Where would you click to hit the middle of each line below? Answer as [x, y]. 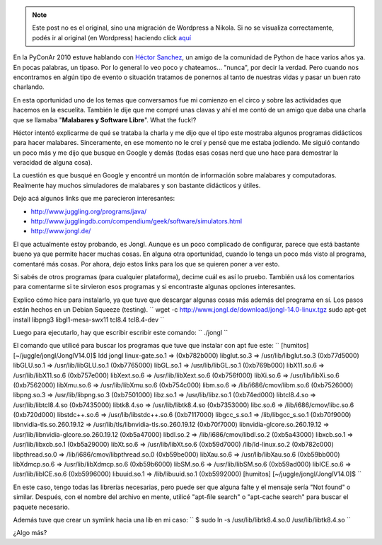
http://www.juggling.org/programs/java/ [89, 211]
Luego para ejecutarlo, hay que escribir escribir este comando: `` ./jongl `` [121, 332]
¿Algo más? [30, 533]
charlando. [29, 87]
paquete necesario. [41, 507]
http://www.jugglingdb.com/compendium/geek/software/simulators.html [137, 221]
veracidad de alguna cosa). [53, 163]
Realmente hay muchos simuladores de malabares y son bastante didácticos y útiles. [137, 185]
